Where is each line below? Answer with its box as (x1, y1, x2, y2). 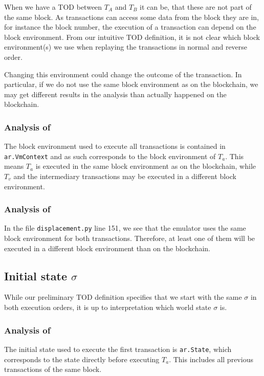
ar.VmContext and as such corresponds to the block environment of (4, 150, 216, 161)
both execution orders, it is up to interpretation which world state (4, 302, 211, 313)
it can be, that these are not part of (140, 2, 252, 12)
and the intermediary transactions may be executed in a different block (13, 171, 236, 181)
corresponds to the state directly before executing (4, 353, 160, 364)
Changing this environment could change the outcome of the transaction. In (4, 69, 242, 79)
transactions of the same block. (4, 364, 102, 374)
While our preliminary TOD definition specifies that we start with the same (4, 292, 242, 302)
